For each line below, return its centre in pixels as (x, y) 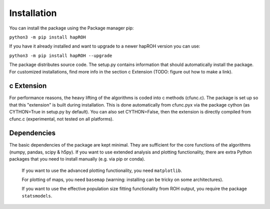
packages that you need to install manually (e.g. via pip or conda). (77, 159)
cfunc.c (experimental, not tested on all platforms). (61, 119)
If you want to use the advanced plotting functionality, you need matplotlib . (102, 170)
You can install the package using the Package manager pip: (71, 28)
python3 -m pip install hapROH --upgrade (61, 55)
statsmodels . (37, 195)
